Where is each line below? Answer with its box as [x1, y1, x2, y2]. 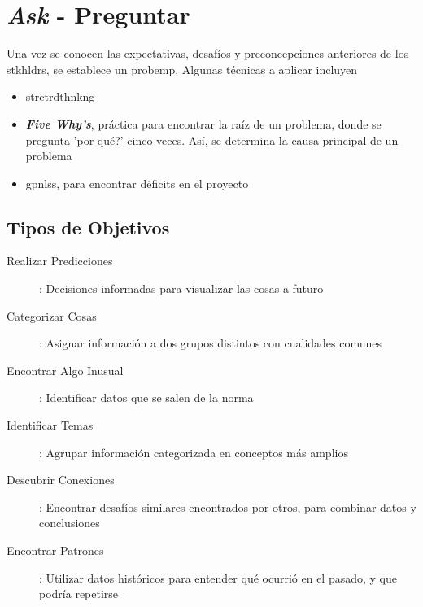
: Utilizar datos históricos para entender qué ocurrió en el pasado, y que [39, 569, 397, 586]
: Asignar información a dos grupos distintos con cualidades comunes [39, 334, 382, 352]
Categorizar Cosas [7, 307, 97, 324]
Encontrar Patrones [7, 542, 104, 559]
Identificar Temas [7, 417, 94, 434]
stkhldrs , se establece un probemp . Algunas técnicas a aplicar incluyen [7, 60, 358, 77]
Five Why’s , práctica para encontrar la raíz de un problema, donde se [25, 115, 382, 132]
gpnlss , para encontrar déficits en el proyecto [25, 174, 249, 191]
